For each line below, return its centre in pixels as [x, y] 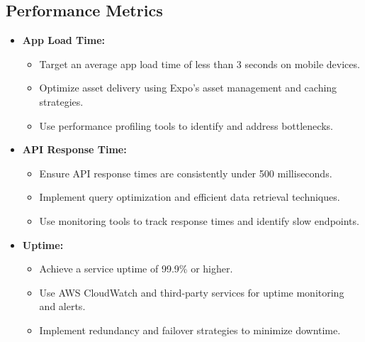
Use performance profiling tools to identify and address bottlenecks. [186, 125]
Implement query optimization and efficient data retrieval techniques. [190, 197]
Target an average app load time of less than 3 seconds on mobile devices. [200, 64]
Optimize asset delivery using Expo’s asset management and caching [188, 88]
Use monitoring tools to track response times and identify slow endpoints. [199, 220]
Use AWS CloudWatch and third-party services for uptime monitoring [192, 292]
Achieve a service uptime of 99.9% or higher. [136, 269]
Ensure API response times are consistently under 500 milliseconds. [186, 173]
